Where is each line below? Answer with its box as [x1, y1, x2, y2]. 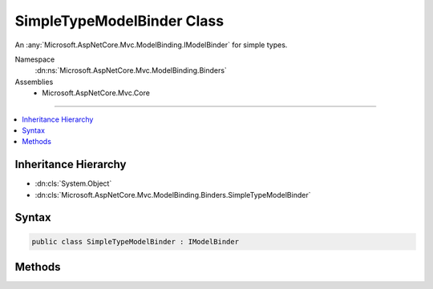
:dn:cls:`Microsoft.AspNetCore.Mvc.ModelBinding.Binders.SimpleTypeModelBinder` [34, 190, 311, 199]
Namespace [14, 54, 55, 64]
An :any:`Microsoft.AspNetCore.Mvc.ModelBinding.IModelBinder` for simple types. [14, 40, 288, 50]
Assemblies [14, 77, 54, 86]
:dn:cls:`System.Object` [34, 179, 112, 188]
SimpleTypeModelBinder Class [14, 12, 225, 30]
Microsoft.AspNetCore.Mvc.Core [42, 88, 150, 98]
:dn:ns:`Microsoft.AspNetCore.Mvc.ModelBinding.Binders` [34, 66, 228, 75]
